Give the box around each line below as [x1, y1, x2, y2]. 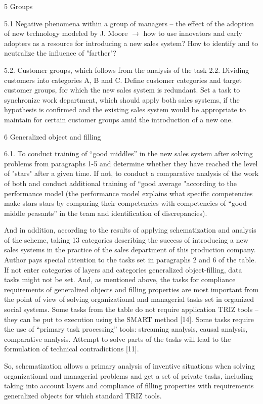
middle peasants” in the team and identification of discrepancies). [4, 207, 207, 218]
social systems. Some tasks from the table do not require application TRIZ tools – [4, 304, 258, 315]
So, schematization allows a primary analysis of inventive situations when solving [4, 361, 255, 371]
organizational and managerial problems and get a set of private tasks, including [4, 370, 253, 381]
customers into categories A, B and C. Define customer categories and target [4, 74, 242, 85]
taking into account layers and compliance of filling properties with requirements [4, 380, 254, 391]
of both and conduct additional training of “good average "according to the [4, 177, 237, 188]
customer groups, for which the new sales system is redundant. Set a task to [4, 84, 240, 95]
